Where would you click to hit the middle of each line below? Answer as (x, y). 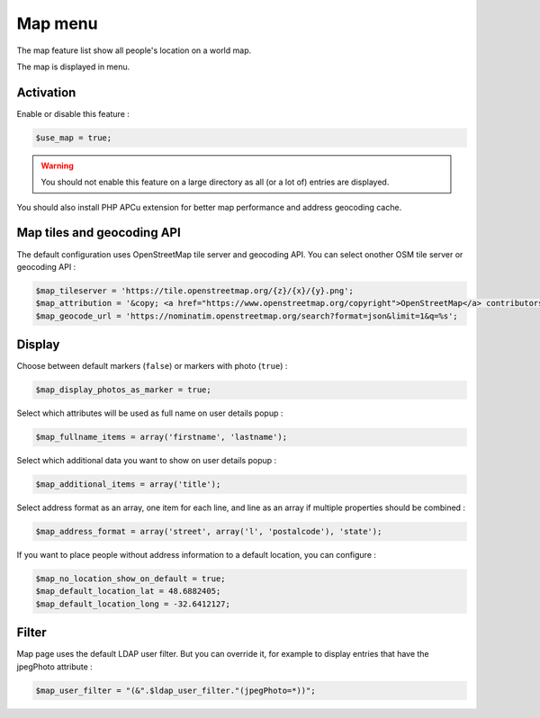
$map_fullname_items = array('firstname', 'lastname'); (162, 437)
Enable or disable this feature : (73, 113)
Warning (57, 166)
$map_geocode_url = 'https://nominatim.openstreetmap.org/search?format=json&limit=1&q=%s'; (247, 316)
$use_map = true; (74, 138)
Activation (46, 92)
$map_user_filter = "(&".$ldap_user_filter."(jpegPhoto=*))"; (175, 690)
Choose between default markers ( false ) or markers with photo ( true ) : (152, 366)
